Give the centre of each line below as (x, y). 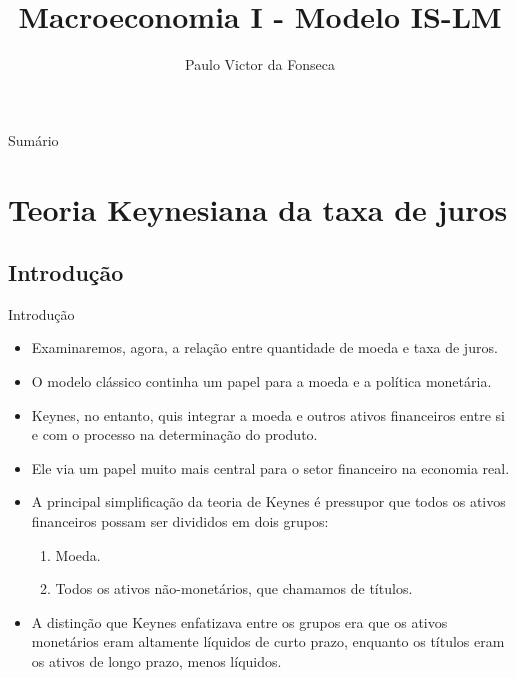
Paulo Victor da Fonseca (260, 64)
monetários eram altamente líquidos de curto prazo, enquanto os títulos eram (268, 641)
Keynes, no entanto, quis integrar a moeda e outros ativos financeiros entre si (268, 414)
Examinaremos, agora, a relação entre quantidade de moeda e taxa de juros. (264, 347)
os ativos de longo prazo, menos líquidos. (156, 661)
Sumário (33, 139)
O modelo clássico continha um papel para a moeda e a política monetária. (261, 381)
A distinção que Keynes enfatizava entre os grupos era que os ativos (239, 621)
